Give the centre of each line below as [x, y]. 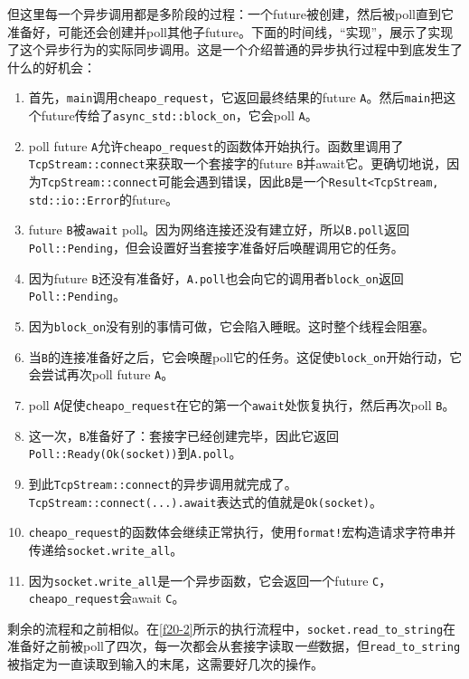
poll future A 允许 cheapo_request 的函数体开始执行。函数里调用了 [216, 145]
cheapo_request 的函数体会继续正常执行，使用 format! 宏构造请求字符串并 [242, 532]
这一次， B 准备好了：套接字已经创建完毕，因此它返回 [183, 435]
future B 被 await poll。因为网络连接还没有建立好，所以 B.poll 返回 [219, 230]
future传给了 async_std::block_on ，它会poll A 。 [179, 115]
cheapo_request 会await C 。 [107, 598]
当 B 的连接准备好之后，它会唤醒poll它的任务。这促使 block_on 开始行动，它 [245, 356]
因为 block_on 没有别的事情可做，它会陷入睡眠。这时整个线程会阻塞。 [232, 325]
